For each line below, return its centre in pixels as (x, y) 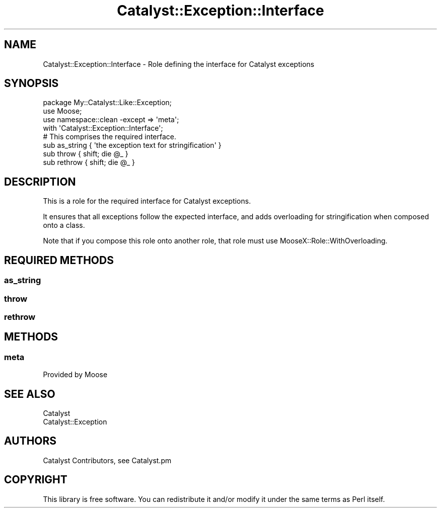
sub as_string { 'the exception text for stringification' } (132, 145)
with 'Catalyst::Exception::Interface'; (103, 128)
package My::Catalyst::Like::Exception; (107, 103)
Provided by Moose (75, 375)
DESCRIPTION (40, 182)
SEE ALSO (30, 394)
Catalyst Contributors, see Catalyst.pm (107, 460)
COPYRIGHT (36, 480)
